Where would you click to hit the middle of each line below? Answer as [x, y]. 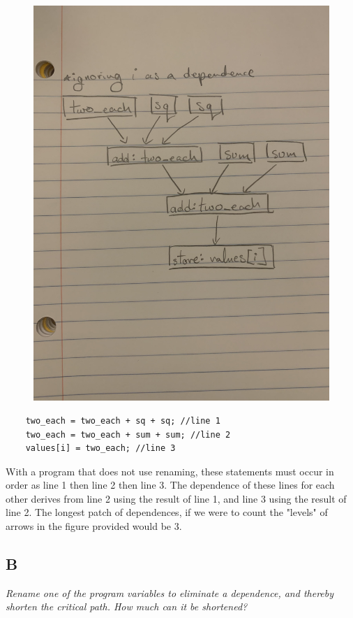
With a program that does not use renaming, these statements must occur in [170, 471]
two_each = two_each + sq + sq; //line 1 [123, 421]
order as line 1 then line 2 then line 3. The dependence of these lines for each [170, 485]
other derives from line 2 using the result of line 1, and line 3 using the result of [176, 498]
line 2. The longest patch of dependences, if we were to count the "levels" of [167, 512]
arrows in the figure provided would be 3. [94, 526]
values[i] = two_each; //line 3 [100, 448]
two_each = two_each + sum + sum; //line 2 [128, 434]
